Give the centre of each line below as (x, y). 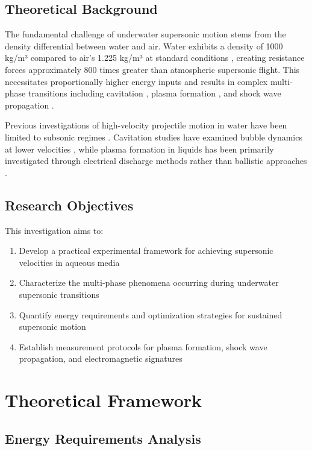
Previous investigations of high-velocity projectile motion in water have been (146, 125)
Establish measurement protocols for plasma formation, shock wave (143, 346)
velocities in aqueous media (69, 262)
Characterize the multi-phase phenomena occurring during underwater (149, 282)
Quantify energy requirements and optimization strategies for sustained (151, 314)
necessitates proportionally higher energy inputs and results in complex (136, 81)
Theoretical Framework (104, 400)
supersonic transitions (59, 294)
